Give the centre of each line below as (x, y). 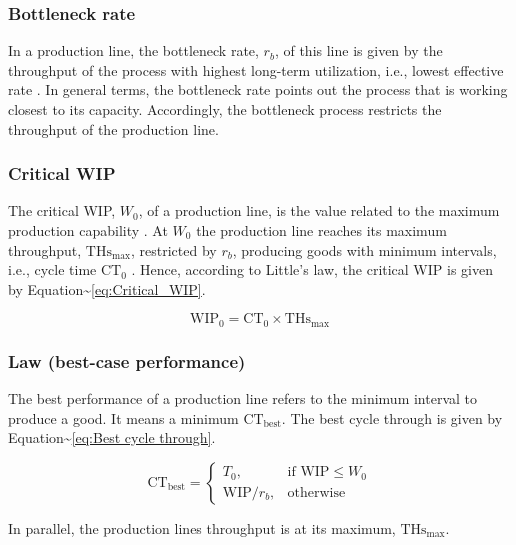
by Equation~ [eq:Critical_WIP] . (107, 288)
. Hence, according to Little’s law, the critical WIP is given (312, 269)
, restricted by (174, 249)
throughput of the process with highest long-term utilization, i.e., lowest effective (256, 69)
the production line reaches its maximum (321, 230)
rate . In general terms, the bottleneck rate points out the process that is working (258, 89)
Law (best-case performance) (127, 360)
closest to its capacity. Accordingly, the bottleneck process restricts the (225, 109)
